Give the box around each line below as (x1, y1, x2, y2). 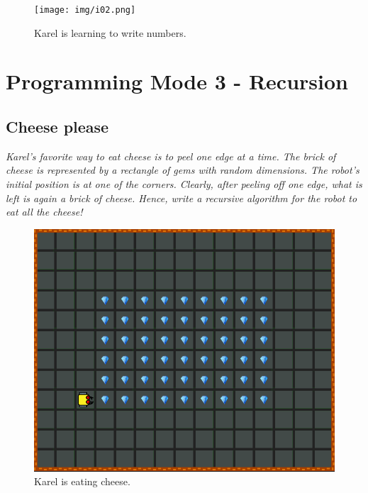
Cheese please (6, 116, 109, 138)
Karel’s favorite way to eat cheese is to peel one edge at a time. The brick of (6, 148, 336, 163)
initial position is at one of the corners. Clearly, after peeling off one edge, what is (6, 177, 362, 192)
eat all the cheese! (6, 204, 83, 219)
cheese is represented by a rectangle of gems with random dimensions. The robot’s (6, 162, 359, 177)
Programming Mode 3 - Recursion (6, 67, 348, 96)
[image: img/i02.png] (34, 5, 136, 15)
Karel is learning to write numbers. (34, 25, 186, 40)
